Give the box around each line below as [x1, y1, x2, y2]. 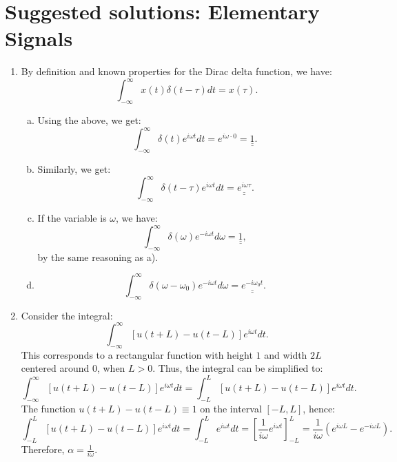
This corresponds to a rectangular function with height [21, 347, 253, 361]
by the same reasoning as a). [37, 249, 159, 264]
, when [96, 361, 125, 375]
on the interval [200, 401, 262, 416]
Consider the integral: [21, 308, 113, 322]
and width [264, 347, 307, 361]
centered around [21, 361, 90, 375]
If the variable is [37, 210, 107, 224]
